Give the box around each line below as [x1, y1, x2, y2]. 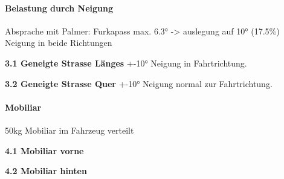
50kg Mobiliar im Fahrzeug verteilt [5, 123, 134, 136]
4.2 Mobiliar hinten [5, 164, 87, 177]
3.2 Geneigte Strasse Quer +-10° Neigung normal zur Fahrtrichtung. [5, 77, 273, 89]
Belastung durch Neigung [5, 1, 114, 14]
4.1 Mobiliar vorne [5, 144, 84, 157]
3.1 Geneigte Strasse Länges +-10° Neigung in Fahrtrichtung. [5, 56, 247, 69]
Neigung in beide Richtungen [5, 36, 112, 49]
